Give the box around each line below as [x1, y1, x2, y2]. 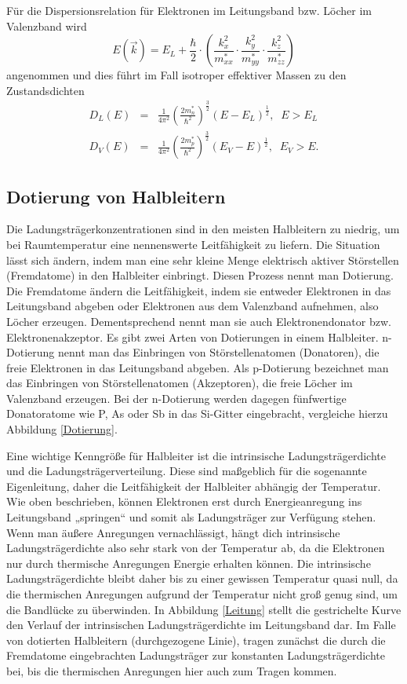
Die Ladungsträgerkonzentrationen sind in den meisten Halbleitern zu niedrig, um [6, 221, 400, 237]
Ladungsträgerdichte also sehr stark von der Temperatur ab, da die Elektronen [6, 540, 385, 556]
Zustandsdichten [6, 82, 85, 98]
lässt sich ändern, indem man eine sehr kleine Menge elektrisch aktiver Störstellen [6, 251, 399, 268]
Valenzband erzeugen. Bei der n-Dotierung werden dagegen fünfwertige [6, 390, 347, 406]
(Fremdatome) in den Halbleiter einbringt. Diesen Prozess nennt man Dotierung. [6, 267, 394, 283]
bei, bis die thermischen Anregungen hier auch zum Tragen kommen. [6, 662, 337, 679]
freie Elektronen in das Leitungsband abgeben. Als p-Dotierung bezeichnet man [6, 359, 389, 375]
